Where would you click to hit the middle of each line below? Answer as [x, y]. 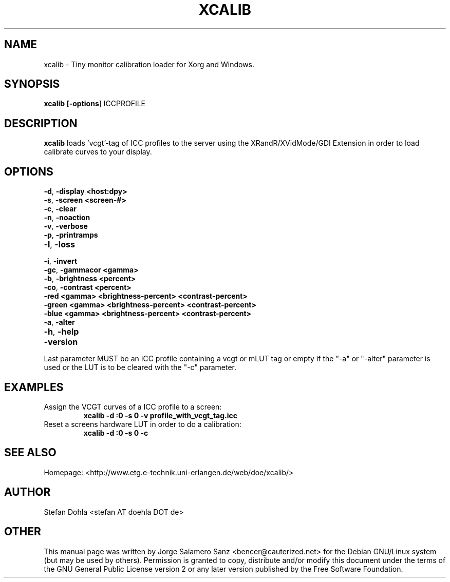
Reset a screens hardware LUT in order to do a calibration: [143, 424]
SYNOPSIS [32, 84]
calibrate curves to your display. [98, 152]
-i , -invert [61, 261]
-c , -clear [60, 209]
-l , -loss [59, 245]
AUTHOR [27, 492]
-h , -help [61, 332]
